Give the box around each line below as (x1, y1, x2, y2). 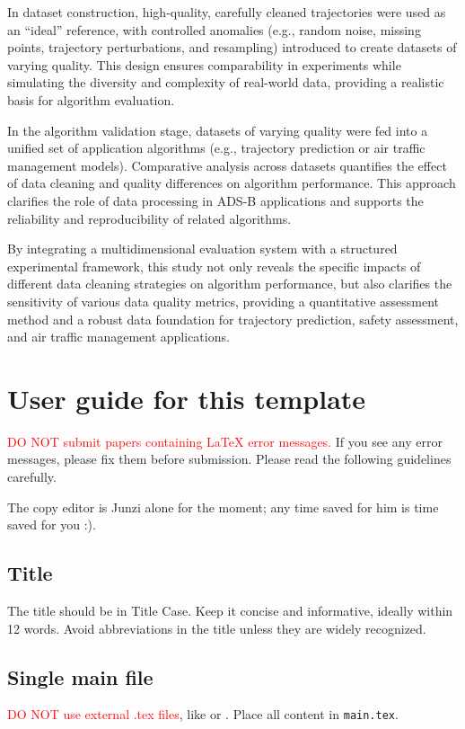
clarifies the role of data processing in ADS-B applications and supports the (7, 191, 424, 209)
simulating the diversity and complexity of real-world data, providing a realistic (7, 73, 444, 92)
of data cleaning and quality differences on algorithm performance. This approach (7, 173, 456, 192)
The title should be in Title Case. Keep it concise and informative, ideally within (7, 600, 453, 619)
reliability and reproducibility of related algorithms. (7, 209, 292, 227)
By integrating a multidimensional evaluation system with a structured (7, 239, 398, 258)
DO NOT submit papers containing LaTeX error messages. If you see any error (7, 431, 443, 450)
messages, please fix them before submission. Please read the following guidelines (7, 449, 452, 468)
